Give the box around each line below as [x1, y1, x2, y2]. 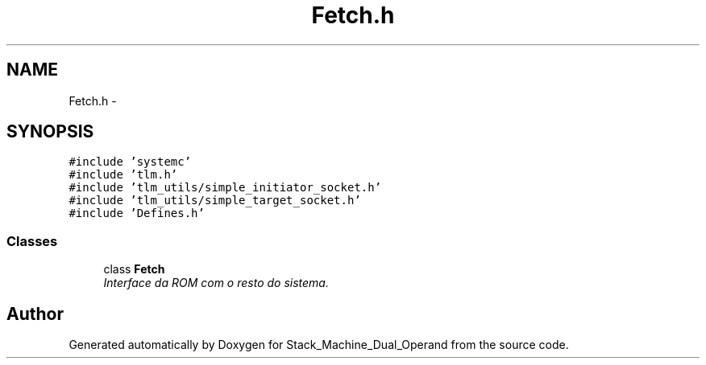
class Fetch [103, 262, 165, 277]
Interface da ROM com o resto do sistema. [103, 276, 329, 290]
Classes [6, 232, 58, 249]
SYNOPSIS [6, 121, 94, 142]
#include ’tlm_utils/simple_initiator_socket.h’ [69, 181, 382, 195]
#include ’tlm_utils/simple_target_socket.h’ [69, 194, 361, 207]
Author [6, 303, 64, 324]
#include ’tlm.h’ [69, 168, 178, 182]
